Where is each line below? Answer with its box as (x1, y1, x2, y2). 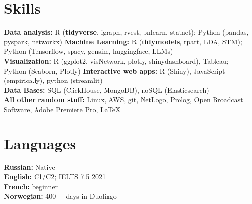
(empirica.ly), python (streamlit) (4, 75, 103, 85)
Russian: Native (4, 162, 55, 172)
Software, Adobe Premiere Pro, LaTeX (4, 104, 121, 114)
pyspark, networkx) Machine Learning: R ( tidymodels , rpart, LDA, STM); (4, 36, 242, 46)
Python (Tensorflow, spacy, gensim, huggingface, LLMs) (4, 46, 173, 56)
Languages (4, 133, 76, 153)
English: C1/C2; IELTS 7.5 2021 (4, 171, 106, 182)
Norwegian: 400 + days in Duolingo (4, 191, 117, 201)
